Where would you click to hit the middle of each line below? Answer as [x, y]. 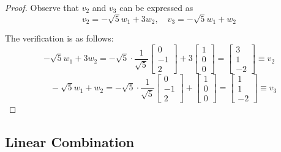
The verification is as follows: [59, 38]
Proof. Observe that [42, 7]
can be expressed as [156, 7]
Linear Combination [70, 141]
